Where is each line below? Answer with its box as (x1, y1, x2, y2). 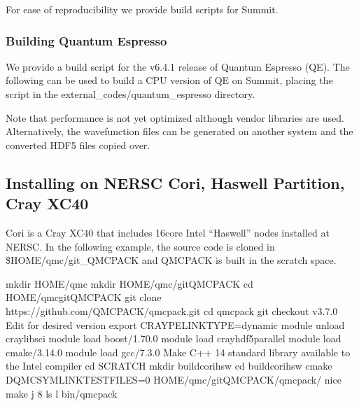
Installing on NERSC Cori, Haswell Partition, (6, 171, 345, 193)
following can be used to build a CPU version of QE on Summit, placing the (6, 73, 333, 87)
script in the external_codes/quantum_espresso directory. (6, 87, 255, 101)
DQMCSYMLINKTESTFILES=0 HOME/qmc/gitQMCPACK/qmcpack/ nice (6, 372, 342, 386)
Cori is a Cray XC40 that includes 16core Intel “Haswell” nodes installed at (6, 225, 330, 239)
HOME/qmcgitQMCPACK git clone (6, 290, 162, 304)
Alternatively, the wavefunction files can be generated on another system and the (6, 124, 353, 139)
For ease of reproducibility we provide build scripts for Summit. (6, 2, 279, 16)
